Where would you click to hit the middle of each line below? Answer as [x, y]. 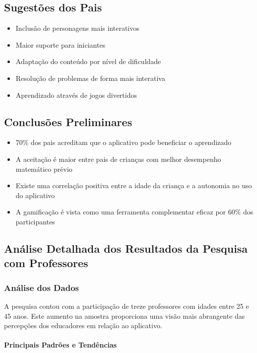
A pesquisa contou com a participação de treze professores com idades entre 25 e [127, 306]
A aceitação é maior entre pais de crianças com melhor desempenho [118, 159]
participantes [35, 221]
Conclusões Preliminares [68, 121]
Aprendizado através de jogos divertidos [76, 95]
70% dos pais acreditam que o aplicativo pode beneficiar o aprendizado [124, 142]
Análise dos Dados [41, 287]
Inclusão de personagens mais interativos [77, 28]
